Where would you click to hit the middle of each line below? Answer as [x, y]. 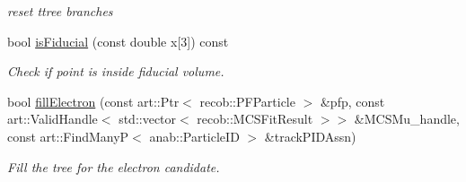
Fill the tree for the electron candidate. [114, 166]
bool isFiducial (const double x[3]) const [118, 41]
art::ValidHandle [53, 119]
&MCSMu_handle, [407, 119]
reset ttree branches [60, 11]
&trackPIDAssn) [310, 136]
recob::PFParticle [247, 101]
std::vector [148, 119]
